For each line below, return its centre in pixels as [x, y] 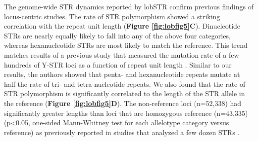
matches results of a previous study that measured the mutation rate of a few [122, 54]
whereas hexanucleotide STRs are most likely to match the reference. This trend [126, 45]
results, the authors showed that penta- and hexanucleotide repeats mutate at [122, 74]
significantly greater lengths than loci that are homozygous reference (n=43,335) [126, 113]
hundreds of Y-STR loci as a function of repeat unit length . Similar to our [118, 64]
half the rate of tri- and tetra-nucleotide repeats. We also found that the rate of [125, 84]
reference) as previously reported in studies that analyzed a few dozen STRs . [122, 132]
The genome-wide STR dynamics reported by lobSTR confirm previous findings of [129, 6]
